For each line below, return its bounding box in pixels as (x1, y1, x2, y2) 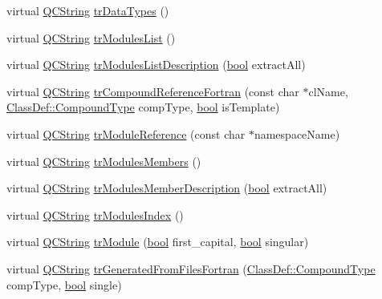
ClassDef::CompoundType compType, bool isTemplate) (6, 99, 280, 115)
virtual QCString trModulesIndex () (6, 206, 184, 223)
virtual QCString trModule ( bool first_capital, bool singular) (6, 233, 309, 250)
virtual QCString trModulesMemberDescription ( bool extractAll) (6, 180, 327, 196)
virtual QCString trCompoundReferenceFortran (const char (6, 83, 299, 99)
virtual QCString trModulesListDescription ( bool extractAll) (6, 56, 306, 73)
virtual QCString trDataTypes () (6, 2, 169, 18)
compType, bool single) (6, 276, 122, 293)
